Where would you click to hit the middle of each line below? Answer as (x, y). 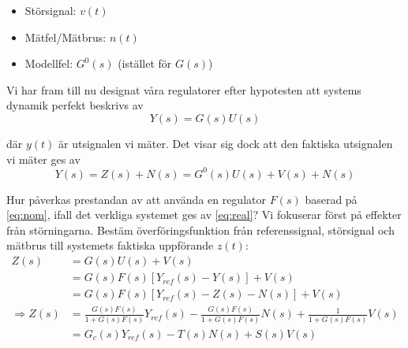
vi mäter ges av (43, 159)
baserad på (331, 199)
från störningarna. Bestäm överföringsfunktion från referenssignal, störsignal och (200, 230)
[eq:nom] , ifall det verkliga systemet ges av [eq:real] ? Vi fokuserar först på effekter (204, 215)
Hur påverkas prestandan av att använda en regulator (136, 199)
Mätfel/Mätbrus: (66, 37)
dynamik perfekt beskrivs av (75, 105)
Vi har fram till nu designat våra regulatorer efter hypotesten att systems (184, 89)
